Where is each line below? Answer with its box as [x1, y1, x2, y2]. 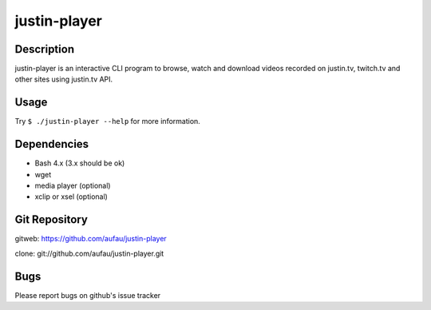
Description [14, 42, 75, 56]
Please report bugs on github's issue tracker [14, 290, 161, 300]
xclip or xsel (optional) [34, 192, 108, 201]
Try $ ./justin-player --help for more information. [14, 117, 201, 126]
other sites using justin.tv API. [14, 74, 113, 84]
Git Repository [14, 213, 88, 227]
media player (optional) [34, 181, 111, 191]
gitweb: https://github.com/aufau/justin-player [14, 234, 167, 244]
